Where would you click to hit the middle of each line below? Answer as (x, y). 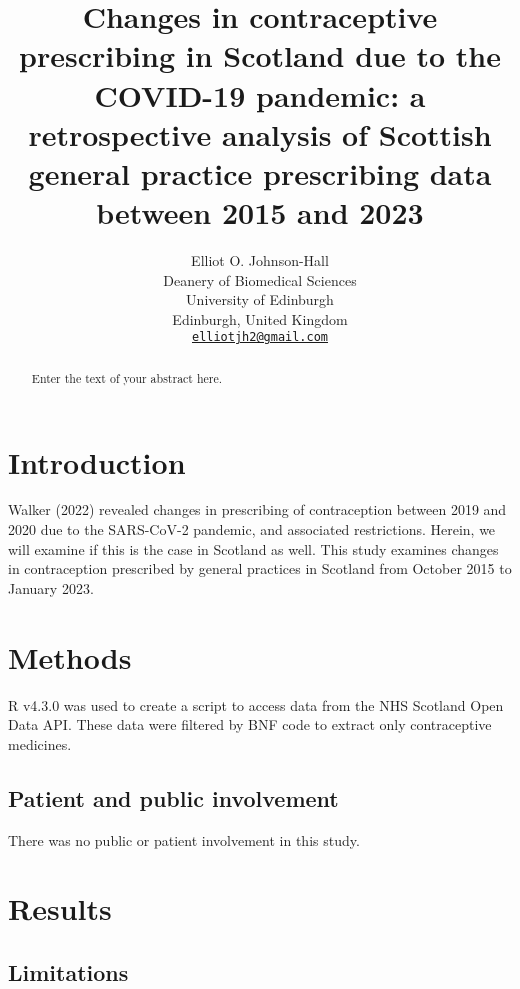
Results (60, 908)
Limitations (68, 971)
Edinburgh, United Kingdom (260, 318)
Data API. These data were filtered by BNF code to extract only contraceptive (250, 724)
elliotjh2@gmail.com (260, 337)
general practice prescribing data (260, 172)
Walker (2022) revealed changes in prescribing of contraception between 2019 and (257, 509)
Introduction (97, 461)
